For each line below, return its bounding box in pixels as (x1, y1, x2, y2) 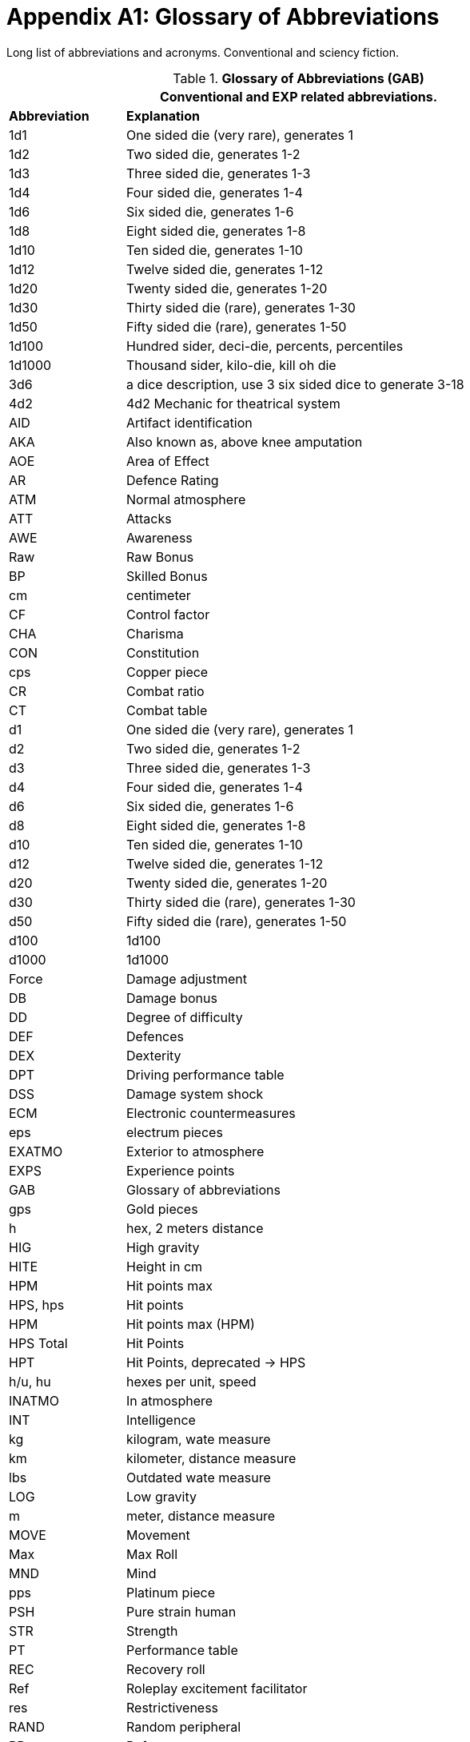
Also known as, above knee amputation (126, 433, 363, 450)
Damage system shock (126, 1085, 264, 1102)
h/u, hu (9, 1373, 51, 1390)
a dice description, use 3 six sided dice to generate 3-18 (126, 376, 464, 392)
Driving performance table (126, 1066, 285, 1083)
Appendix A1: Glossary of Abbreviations (6, 3, 440, 30)
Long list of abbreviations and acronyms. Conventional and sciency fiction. (6, 45, 399, 59)
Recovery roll (126, 1660, 205, 1677)
